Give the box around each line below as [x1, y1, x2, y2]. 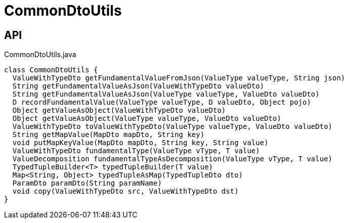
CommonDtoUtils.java [4, 50, 76, 59]
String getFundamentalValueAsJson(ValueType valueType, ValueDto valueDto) [12, 90, 320, 99]
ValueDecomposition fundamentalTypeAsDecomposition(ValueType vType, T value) [12, 155, 333, 163]
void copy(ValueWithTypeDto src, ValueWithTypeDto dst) [12, 187, 239, 196]
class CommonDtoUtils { [4, 66, 98, 74]
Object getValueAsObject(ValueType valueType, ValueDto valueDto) [12, 114, 281, 123]
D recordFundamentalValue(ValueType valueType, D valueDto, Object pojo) [12, 98, 311, 107]
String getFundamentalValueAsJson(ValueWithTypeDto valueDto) [12, 82, 265, 91]
